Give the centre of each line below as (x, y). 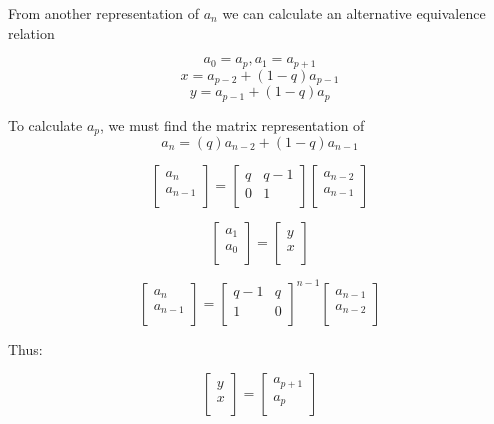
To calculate (45, 124)
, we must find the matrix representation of (232, 124)
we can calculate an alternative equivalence (354, 13)
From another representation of (104, 13)
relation (31, 32)
